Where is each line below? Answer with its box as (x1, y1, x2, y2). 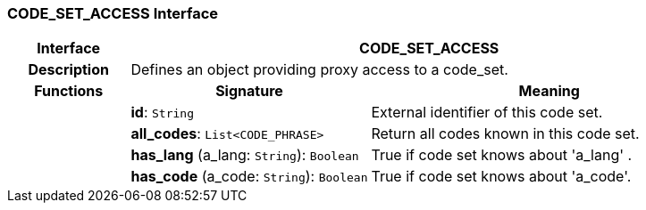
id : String (130, 103, 194, 122)
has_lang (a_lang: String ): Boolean (130, 146, 359, 165)
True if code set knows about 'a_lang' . (371, 146, 633, 165)
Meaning (518, 82, 580, 101)
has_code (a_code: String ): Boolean (130, 167, 368, 186)
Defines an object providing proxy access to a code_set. (130, 61, 508, 79)
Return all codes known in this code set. (371, 125, 640, 143)
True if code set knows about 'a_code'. (371, 167, 632, 186)
